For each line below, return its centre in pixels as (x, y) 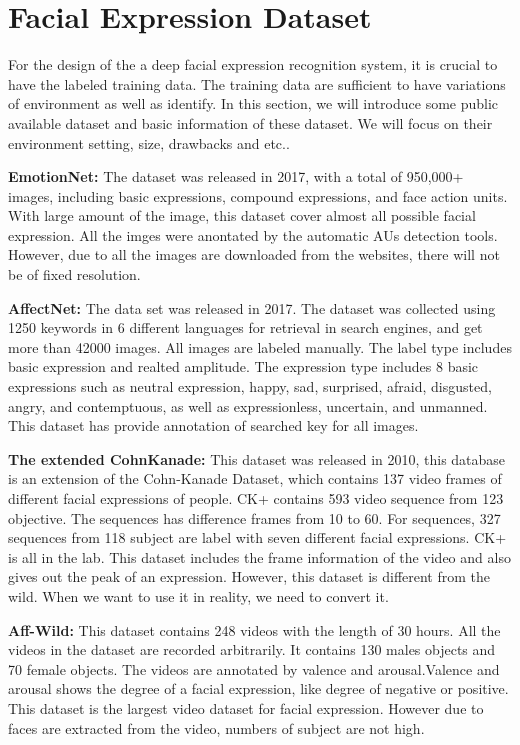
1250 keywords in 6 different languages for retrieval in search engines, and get (245, 327)
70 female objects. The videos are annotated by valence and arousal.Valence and (254, 668)
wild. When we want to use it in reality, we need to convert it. (198, 595)
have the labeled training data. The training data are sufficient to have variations (257, 83)
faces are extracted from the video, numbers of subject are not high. (216, 727)
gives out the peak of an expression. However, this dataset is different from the (249, 576)
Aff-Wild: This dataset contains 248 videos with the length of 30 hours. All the (254, 629)
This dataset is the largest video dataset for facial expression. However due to (246, 707)
